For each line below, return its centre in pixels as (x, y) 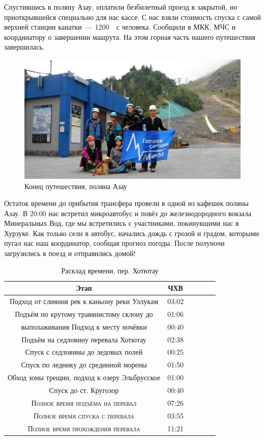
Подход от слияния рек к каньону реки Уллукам (84, 301)
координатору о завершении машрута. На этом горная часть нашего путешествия (130, 37)
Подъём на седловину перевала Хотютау (84, 339)
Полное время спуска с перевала (84, 415)
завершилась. (24, 47)
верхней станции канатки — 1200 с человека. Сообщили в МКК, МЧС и (120, 27)
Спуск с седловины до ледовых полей (84, 352)
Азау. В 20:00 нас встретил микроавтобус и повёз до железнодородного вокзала (128, 213)
